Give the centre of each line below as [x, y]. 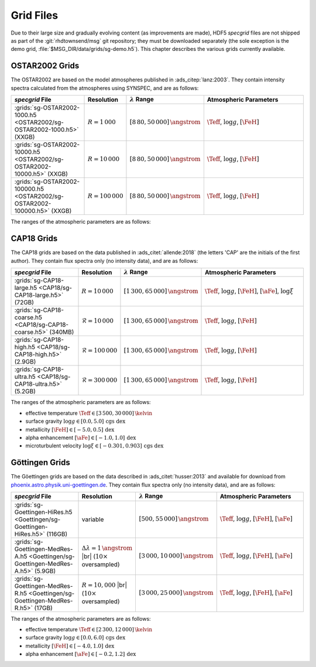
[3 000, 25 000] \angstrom [176, 593]
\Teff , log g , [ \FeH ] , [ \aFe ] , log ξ [249, 291]
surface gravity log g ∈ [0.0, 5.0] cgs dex [75, 421]
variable [93, 519]
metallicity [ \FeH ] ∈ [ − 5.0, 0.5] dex [70, 429]
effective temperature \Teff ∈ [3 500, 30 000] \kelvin [89, 413]
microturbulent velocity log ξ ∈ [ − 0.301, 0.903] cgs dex [95, 446]
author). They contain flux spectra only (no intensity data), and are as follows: [104, 261]
